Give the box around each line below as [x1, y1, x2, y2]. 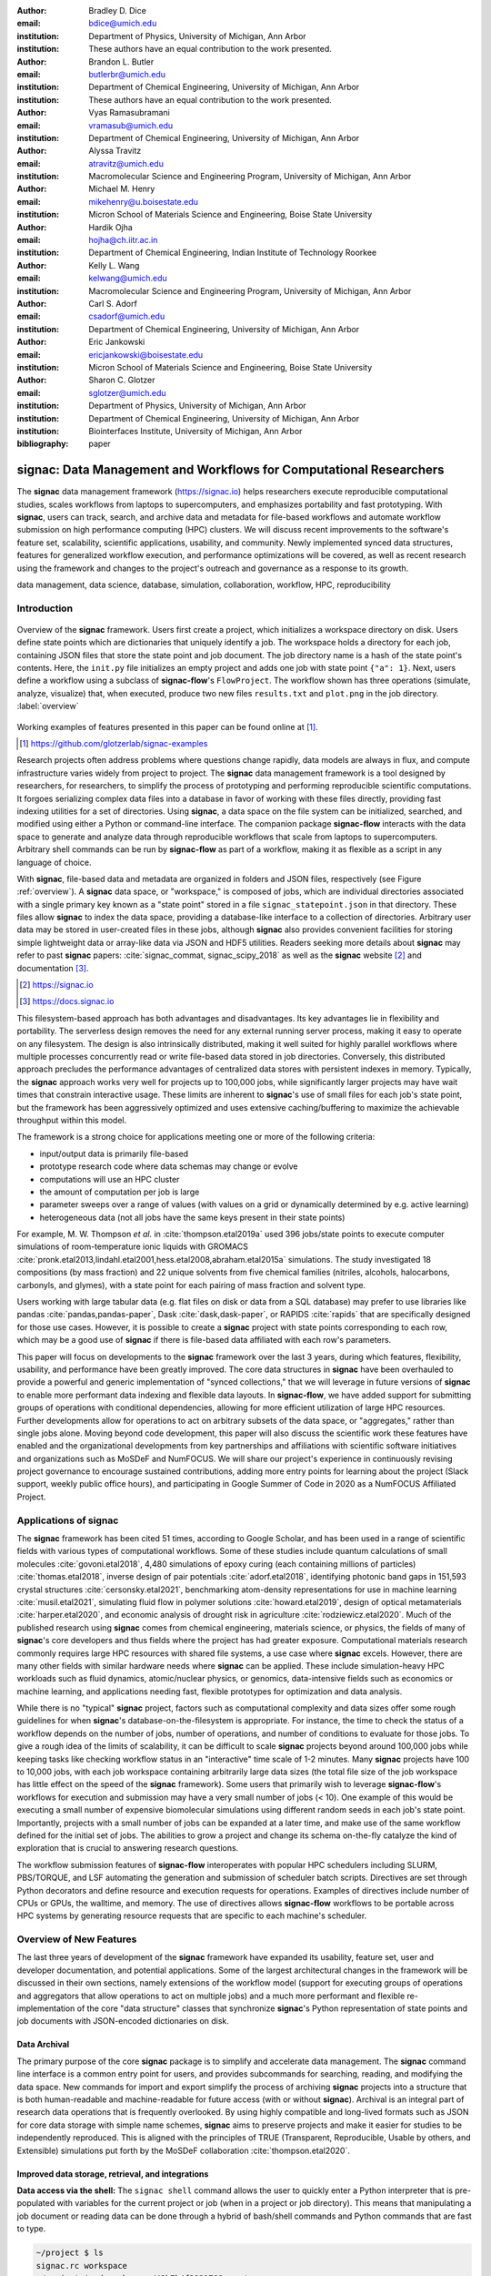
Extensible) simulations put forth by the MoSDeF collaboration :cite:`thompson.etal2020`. [16, 2145, 350, 2156]
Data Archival [16, 2039, 70, 2050]
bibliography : [16, 438, 69, 450]
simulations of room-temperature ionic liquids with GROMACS [16, 1241, 249, 1252]
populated [16, 2198, 55, 2209]
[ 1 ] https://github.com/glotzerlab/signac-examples [19, 738, 208, 748]
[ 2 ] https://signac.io [19, 980, 95, 991]
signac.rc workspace [35, 2261, 127, 2271]
